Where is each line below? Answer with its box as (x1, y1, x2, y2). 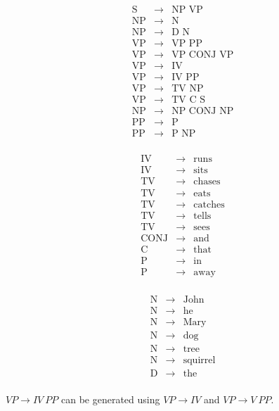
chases (193, 177, 221, 187)
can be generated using (61, 392, 160, 407)
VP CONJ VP (171, 50, 234, 61)
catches (193, 199, 225, 210)
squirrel (183, 355, 216, 365)
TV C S (171, 95, 205, 106)
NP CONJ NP (171, 106, 234, 117)
